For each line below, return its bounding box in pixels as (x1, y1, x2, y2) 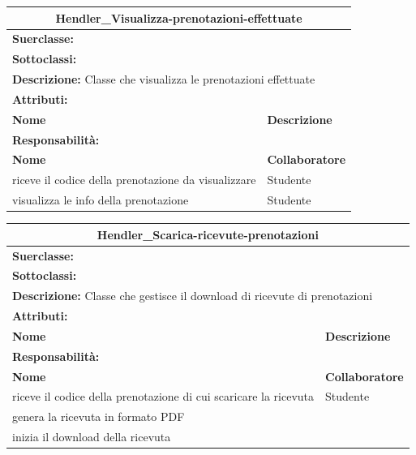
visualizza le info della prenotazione (12, 191, 189, 208)
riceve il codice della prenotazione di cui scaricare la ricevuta (12, 388, 315, 405)
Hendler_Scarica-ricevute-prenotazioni (96, 225, 319, 243)
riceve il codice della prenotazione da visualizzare (12, 171, 256, 188)
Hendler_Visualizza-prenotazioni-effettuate (55, 9, 302, 26)
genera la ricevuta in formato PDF (12, 408, 185, 425)
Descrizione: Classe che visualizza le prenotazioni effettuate (12, 71, 315, 88)
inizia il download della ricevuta (12, 428, 171, 445)
